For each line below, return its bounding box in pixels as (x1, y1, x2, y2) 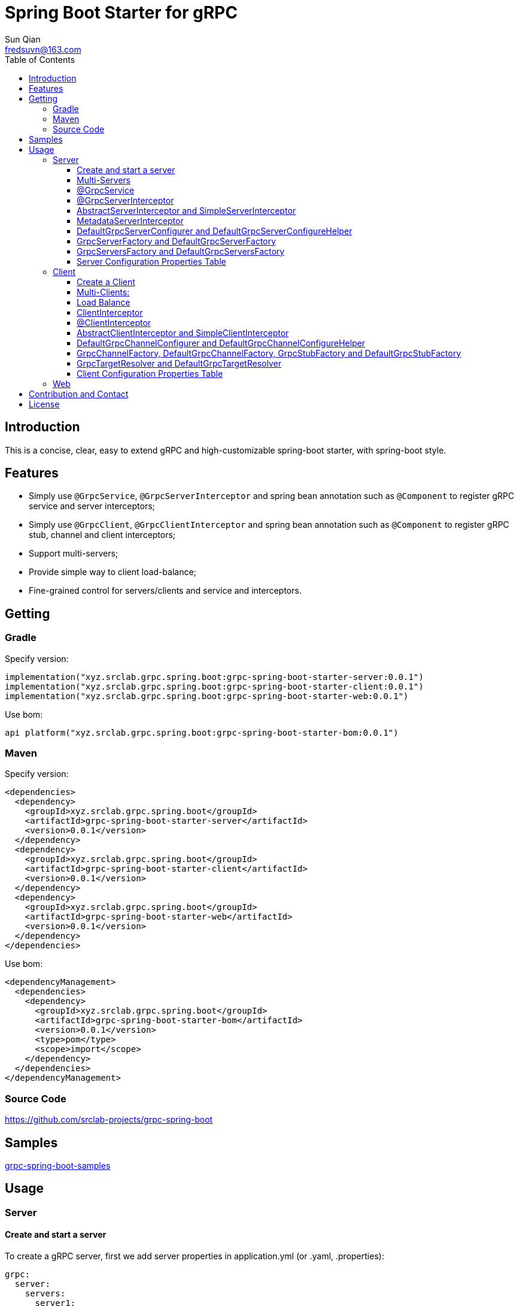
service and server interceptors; (29, 501, 155, 512)
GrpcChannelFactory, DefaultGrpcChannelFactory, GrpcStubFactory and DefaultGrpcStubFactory (77, 347, 462, 358)
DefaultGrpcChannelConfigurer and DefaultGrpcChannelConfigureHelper (77, 337, 365, 348)
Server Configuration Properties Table (77, 256, 226, 267)
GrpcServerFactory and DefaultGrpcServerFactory (77, 235, 276, 246)
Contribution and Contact (29, 388, 129, 399)
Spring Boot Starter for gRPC (5, 2, 238, 23)
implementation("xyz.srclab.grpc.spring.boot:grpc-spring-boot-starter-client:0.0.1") (5, 681, 424, 691)
